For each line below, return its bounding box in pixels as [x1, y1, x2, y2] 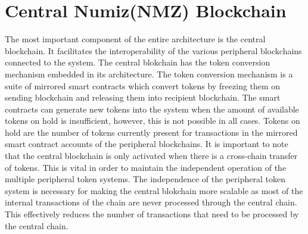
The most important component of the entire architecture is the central [5, 33, 266, 45]
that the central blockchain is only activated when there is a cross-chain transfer [5, 149, 298, 162]
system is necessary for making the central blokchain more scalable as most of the [5, 184, 303, 196]
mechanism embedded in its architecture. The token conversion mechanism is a [5, 67, 293, 80]
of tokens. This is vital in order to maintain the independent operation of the [5, 161, 287, 173]
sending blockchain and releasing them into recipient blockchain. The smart [5, 91, 281, 104]
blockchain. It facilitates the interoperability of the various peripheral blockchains [5, 44, 302, 57]
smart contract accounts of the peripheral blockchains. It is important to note [5, 138, 288, 150]
